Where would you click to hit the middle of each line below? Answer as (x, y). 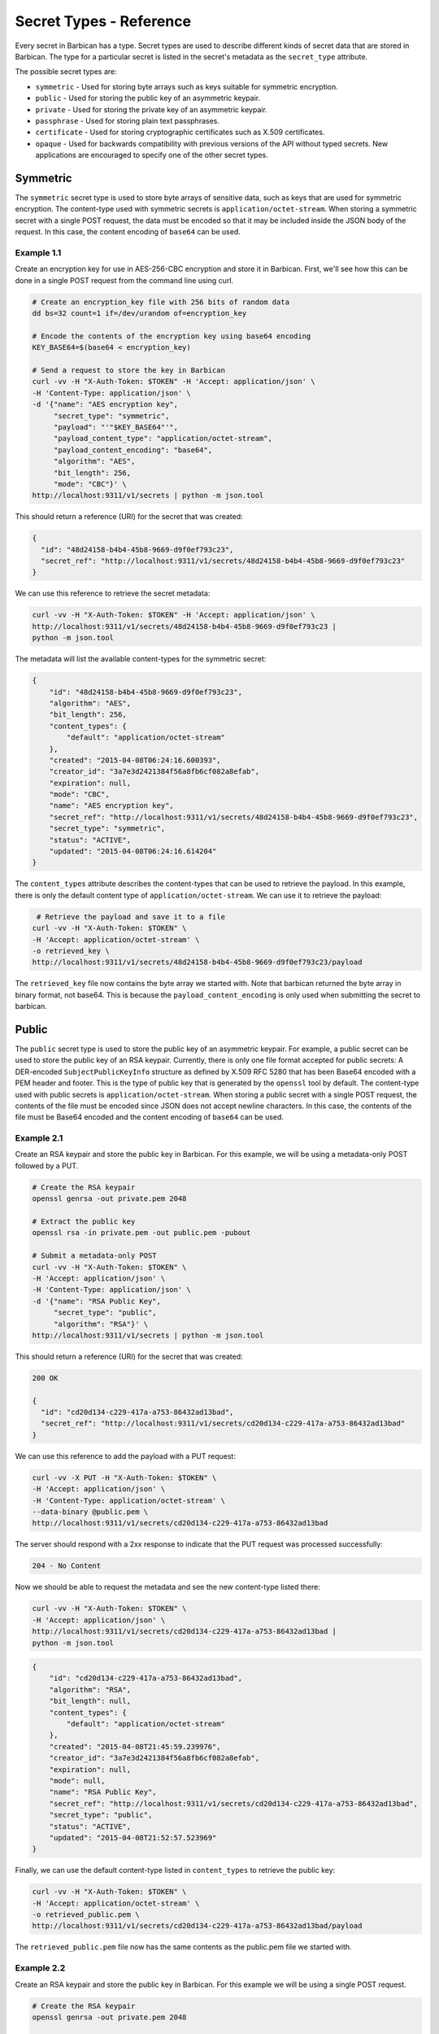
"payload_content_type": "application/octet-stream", (163, 439)
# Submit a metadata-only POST (95, 1256)
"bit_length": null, (90, 1701)
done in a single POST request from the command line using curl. (124, 280)
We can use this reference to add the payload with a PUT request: (125, 1456)
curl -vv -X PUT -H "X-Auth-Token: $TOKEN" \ (124, 1477)
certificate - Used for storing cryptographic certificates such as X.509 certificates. (180, 132)
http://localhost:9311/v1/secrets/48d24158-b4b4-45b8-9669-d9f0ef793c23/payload (197, 962)
